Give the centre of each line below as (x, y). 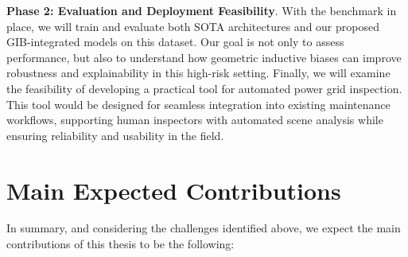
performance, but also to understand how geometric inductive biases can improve (204, 57)
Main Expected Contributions (174, 190)
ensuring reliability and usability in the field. (115, 135)
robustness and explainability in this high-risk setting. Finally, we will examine (198, 73)
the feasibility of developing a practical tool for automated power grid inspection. (204, 88)
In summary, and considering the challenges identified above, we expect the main (204, 228)
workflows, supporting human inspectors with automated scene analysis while (195, 120)
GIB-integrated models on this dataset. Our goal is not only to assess (175, 42)
